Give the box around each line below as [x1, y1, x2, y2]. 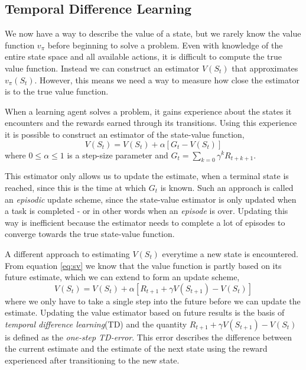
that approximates [232, 61, 298, 74]
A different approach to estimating [5, 247, 130, 259]
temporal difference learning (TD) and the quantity [5, 317, 187, 330]
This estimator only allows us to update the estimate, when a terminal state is [5, 170, 289, 182]
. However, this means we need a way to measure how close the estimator [34, 73, 300, 86]
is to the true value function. [5, 85, 109, 98]
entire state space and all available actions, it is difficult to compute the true [5, 50, 282, 63]
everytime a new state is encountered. [162, 247, 299, 259]
